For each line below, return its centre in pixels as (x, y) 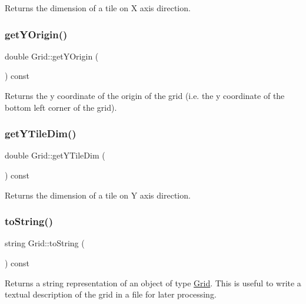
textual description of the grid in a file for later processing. (111, 294)
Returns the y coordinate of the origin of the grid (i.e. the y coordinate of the (145, 95)
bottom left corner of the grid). (61, 107)
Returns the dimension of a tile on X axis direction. (98, 8)
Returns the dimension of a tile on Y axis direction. (98, 195)
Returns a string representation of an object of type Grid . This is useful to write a (153, 282)
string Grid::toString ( (45, 243)
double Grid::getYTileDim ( (55, 155)
